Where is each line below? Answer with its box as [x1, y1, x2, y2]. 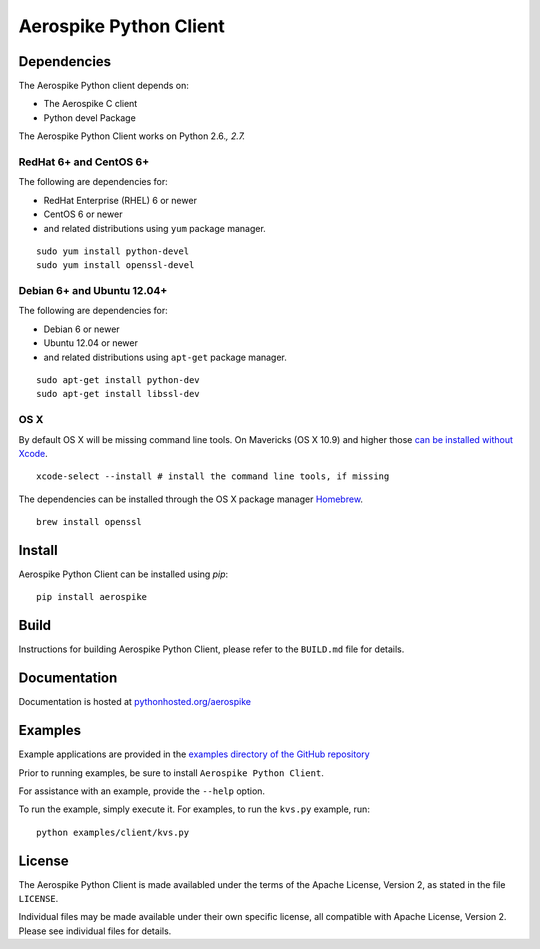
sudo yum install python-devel [36, 245, 190, 257]
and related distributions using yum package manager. [43, 222, 267, 234]
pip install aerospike [36, 591, 148, 603]
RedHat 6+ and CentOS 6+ [18, 155, 150, 169]
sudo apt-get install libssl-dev [36, 388, 200, 400]
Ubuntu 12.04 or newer [43, 337, 139, 349]
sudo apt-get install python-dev [36, 375, 200, 386]
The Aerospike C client [43, 98, 138, 110]
